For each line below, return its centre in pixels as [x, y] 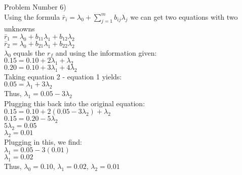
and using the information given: [106, 52]
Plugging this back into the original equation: [75, 103]
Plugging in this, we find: [43, 141]
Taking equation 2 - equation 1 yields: [63, 76]
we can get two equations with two [184, 16]
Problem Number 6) [35, 7]
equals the [29, 52]
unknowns [19, 29]
